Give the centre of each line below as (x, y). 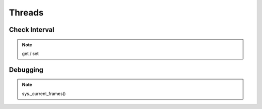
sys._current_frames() (44, 94)
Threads (26, 13)
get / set (30, 54)
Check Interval (32, 30)
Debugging (26, 70)
